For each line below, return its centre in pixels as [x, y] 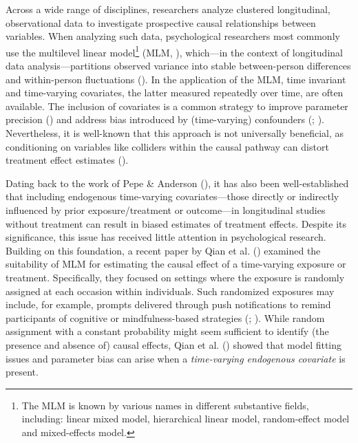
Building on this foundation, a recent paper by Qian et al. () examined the [163, 250]
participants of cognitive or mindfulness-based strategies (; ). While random [165, 317]
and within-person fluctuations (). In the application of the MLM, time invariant [176, 79]
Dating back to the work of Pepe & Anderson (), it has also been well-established [177, 183]
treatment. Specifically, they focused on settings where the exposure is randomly [175, 277]
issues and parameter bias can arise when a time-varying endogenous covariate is [176, 358]
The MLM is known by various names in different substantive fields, [165, 405]
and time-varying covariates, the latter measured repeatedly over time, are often [175, 93]
